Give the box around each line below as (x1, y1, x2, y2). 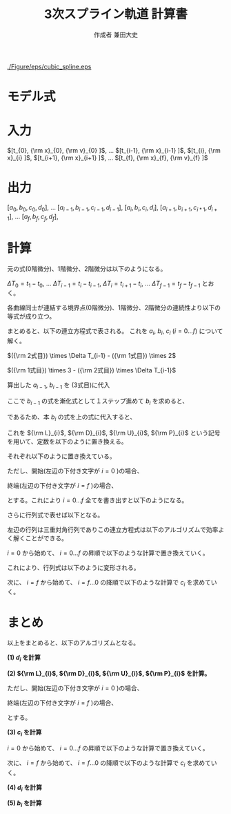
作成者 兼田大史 (94, 30, 138, 39)
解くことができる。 (12, 533, 68, 542)
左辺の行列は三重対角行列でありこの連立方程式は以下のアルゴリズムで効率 (7, 525, 219, 533)
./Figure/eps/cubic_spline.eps (7, 62, 92, 70)
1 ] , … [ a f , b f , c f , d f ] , (7, 212, 59, 222)
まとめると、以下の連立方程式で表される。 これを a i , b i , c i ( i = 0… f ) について (7, 327, 223, 337)
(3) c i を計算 (7, 728, 42, 738)
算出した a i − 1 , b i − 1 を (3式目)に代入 (7, 381, 110, 390)
